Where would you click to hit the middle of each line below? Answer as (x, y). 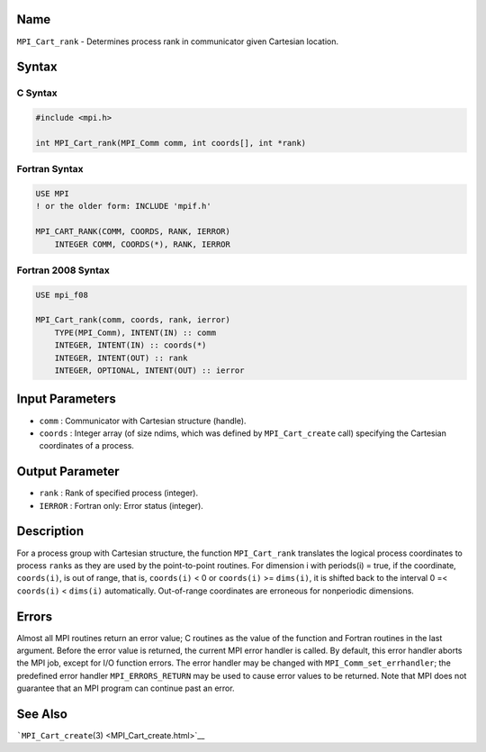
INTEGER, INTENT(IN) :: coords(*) (130, 345)
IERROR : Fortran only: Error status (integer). (121, 505)
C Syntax (37, 93)
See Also (42, 714)
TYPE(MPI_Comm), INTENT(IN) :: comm (135, 332)
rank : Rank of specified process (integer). (119, 493)
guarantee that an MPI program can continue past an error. (126, 688)
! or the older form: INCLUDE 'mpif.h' (123, 206)
